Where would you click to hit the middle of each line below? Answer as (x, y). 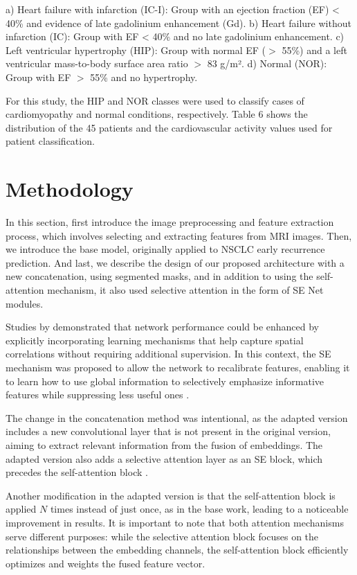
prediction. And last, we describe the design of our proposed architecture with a (175, 262)
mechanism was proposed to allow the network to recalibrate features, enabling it (178, 367)
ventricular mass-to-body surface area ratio (97, 63)
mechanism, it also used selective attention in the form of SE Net (185, 290)
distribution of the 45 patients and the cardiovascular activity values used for (169, 127)
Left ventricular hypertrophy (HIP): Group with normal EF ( (136, 50)
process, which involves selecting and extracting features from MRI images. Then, (179, 235)
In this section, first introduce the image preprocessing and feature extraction (170, 222)
